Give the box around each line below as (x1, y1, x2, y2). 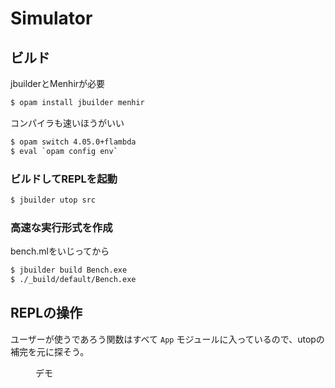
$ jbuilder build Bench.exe (10, 265, 128, 276)
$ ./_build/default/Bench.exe (10, 274, 137, 284)
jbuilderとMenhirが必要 (10, 78, 106, 89)
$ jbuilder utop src (10, 195, 97, 205)
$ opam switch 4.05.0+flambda (10, 137, 137, 147)
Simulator (10, 7, 93, 30)
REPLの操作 (10, 305, 83, 322)
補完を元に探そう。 (10, 345, 90, 357)
